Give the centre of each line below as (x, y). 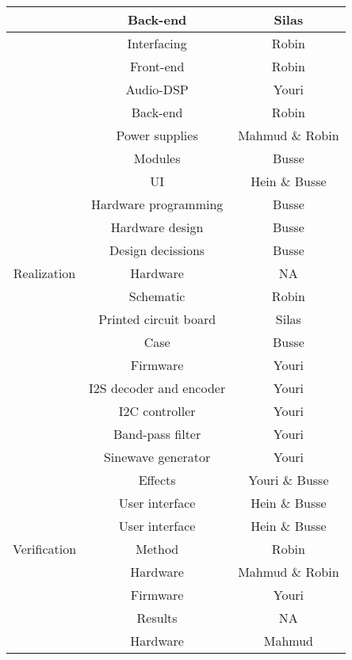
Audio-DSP (157, 89)
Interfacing (157, 43)
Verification (45, 549)
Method (157, 549)
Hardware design (157, 227)
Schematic (157, 296)
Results (157, 618)
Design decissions (157, 250)
